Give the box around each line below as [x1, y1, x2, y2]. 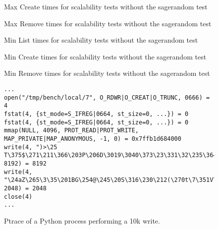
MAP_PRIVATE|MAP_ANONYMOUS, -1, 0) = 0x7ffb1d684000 [4, 135, 181, 142]
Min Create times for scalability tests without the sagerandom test [4, 51, 207, 61]
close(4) [4, 193, 33, 200]
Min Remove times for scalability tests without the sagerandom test [4, 68, 210, 78]
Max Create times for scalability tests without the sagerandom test [4, 1, 208, 11]
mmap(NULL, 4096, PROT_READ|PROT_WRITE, [4, 127, 139, 134]
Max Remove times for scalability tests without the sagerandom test [4, 18, 212, 28]
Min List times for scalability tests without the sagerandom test [4, 35, 198, 45]
